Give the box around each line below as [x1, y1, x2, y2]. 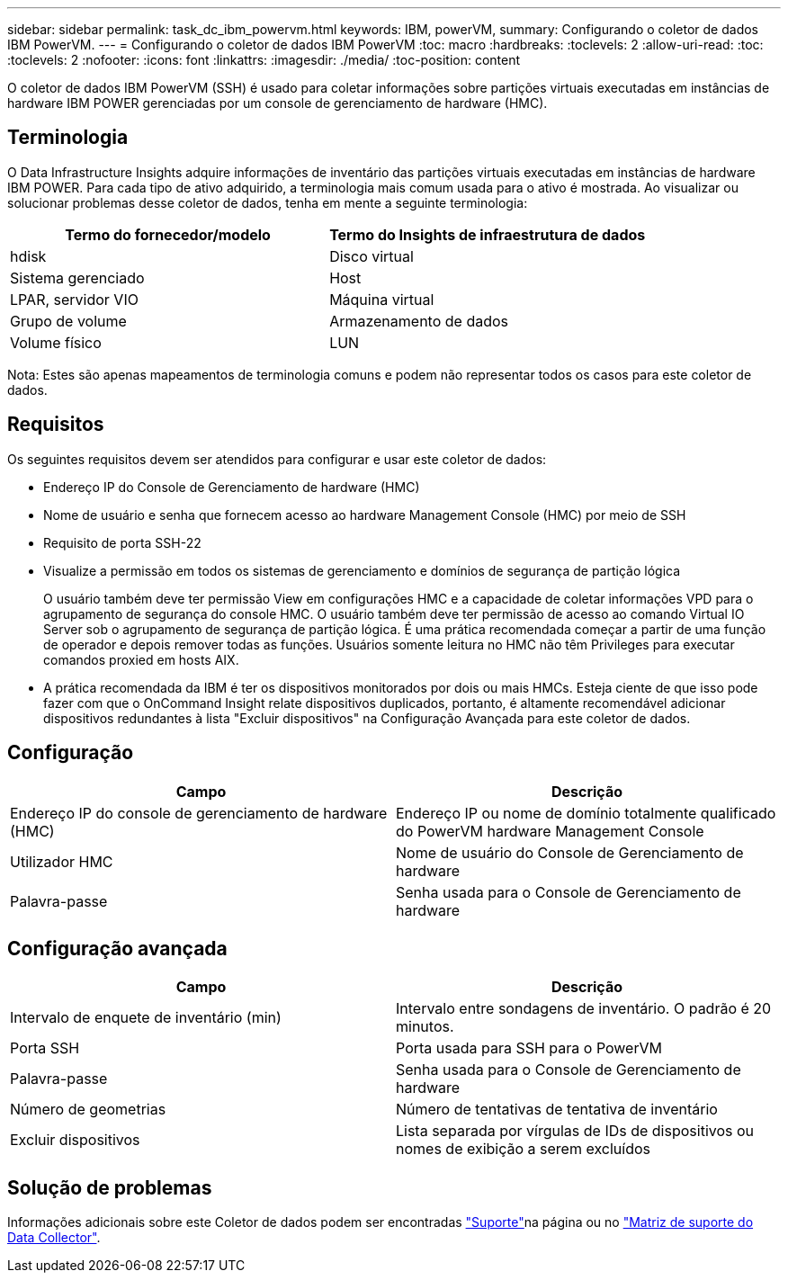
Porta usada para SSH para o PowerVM [396, 1039, 662, 1058]
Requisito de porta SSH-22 [43, 534, 201, 550]
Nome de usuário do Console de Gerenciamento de [396, 843, 744, 862]
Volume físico [10, 333, 102, 352]
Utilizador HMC [10, 852, 113, 871]
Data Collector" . [7, 1230, 101, 1246]
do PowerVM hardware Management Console [396, 821, 704, 840]
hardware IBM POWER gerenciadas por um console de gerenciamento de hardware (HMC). [7, 95, 548, 111]
